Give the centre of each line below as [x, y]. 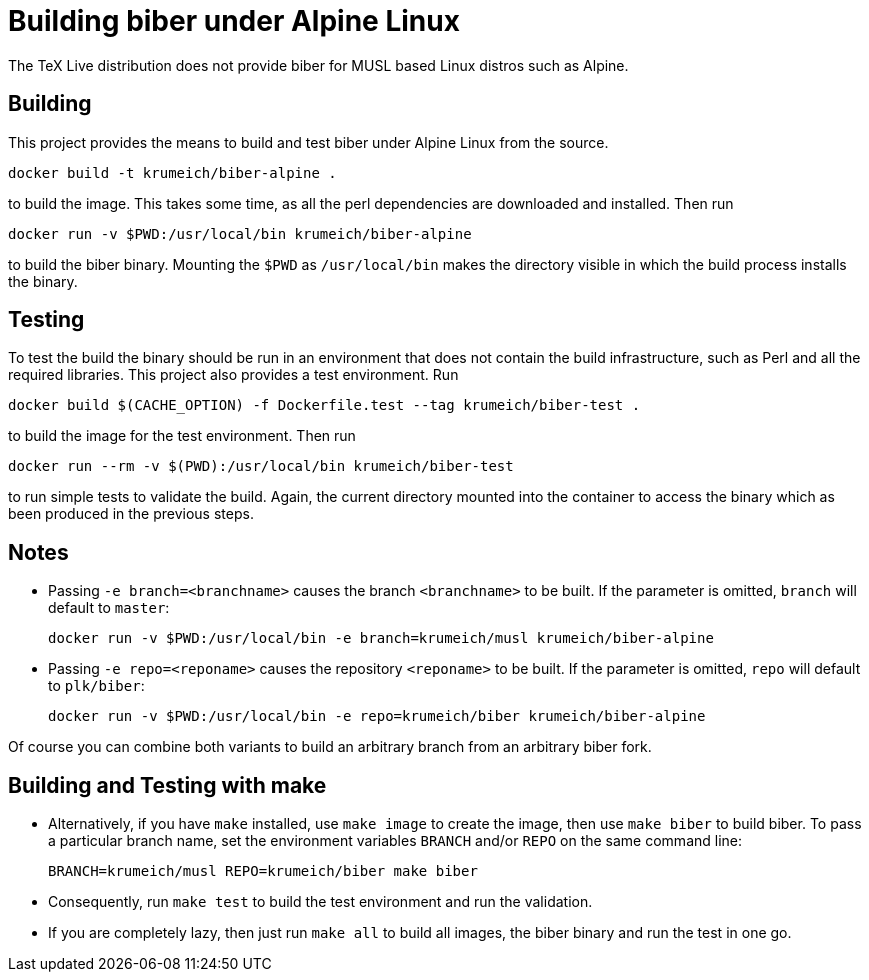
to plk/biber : [96, 686]
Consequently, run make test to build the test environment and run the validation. [320, 902]
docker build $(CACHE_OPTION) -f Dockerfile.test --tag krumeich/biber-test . [324, 405]
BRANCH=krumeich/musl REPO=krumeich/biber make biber [263, 871]
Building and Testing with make [167, 785]
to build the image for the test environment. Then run [182, 436]
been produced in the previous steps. [131, 514]
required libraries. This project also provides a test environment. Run [233, 375]
